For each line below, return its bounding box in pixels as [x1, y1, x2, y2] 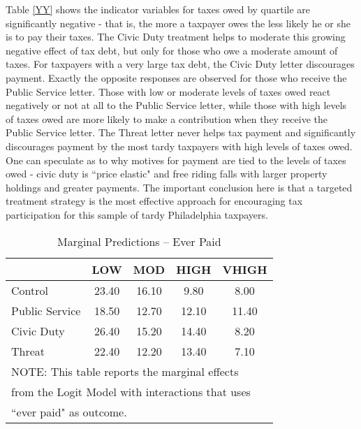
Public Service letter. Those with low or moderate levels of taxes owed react [6, 84, 331, 99]
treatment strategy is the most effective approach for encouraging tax [6, 194, 303, 208]
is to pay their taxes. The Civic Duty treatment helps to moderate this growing [6, 29, 346, 44]
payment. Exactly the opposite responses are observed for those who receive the [6, 70, 347, 85]
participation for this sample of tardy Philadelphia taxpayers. [6, 207, 268, 221]
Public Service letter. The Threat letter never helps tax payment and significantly [6, 125, 356, 140]
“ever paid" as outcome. [11, 403, 127, 420]
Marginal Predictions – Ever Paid [57, 233, 221, 249]
